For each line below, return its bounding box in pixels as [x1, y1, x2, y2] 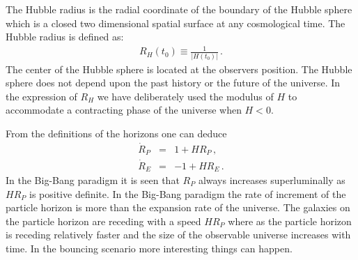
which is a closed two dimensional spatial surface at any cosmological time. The [6, 15, 345, 30]
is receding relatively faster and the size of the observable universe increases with [6, 227, 351, 242]
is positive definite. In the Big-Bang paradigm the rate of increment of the [29, 186, 346, 201]
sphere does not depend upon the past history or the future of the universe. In [6, 75, 341, 90]
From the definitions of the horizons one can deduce [6, 126, 227, 141]
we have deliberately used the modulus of [97, 89, 274, 103]
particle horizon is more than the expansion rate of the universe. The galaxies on [6, 200, 350, 215]
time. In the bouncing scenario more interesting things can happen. [6, 240, 293, 255]
